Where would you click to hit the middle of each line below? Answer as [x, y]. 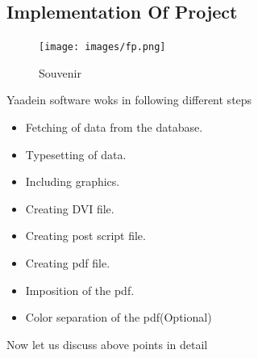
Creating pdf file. [68, 263]
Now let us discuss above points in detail [107, 344]
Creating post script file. [85, 236]
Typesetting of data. [76, 154]
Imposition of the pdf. [80, 290]
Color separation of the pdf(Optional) [119, 317]
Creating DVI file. [70, 208]
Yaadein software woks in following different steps [129, 100]
